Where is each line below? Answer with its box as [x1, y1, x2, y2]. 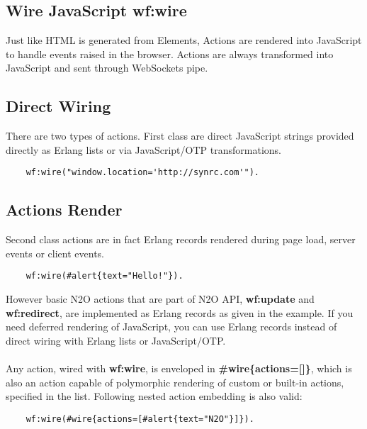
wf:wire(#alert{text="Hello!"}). [26, 271, 183, 282]
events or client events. [6, 245, 104, 260]
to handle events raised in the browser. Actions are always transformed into [6, 46, 334, 61]
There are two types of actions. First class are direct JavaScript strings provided [6, 128, 354, 143]
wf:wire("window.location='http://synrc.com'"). [26, 167, 259, 178]
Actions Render [6, 199, 123, 221]
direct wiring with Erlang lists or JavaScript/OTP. [6, 333, 226, 347]
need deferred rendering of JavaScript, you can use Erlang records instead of [6, 319, 337, 334]
